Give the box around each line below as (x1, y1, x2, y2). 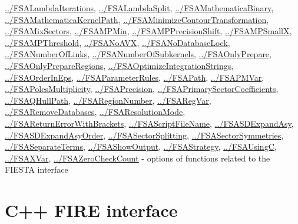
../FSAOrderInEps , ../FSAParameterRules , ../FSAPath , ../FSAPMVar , (5, 71, 264, 83)
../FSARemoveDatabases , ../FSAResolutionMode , (5, 106, 186, 118)
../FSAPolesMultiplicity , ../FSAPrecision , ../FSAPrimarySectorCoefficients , (5, 83, 279, 95)
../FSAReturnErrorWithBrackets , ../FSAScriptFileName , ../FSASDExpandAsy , (5, 117, 294, 129)
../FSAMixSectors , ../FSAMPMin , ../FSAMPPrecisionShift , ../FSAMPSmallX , (5, 25, 292, 37)
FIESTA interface (5, 163, 68, 176)
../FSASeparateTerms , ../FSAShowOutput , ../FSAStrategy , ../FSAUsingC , (5, 140, 277, 153)
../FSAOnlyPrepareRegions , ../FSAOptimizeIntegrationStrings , (5, 59, 234, 71)
